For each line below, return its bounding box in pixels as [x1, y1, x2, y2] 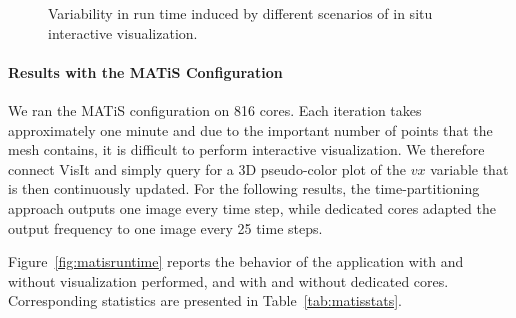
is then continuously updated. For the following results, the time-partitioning [8, 178, 480, 199]
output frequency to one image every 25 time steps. [8, 217, 323, 238]
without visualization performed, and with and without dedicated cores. [8, 270, 449, 291]
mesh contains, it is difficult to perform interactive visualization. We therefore [8, 139, 485, 160]
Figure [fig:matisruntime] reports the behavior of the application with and [8, 251, 464, 272]
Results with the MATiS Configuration [8, 61, 283, 82]
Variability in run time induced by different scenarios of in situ [48, 3, 433, 23]
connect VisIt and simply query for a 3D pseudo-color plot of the [8, 158, 406, 179]
